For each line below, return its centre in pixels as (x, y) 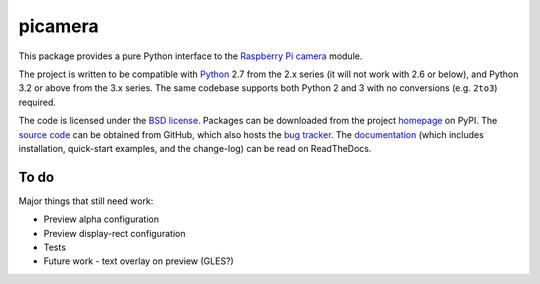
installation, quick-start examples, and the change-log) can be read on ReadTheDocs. (195, 148)
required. (37, 102)
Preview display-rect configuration (114, 233)
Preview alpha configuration (101, 219)
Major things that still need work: (86, 201)
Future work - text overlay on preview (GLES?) (138, 261)
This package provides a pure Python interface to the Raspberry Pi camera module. (190, 56)
